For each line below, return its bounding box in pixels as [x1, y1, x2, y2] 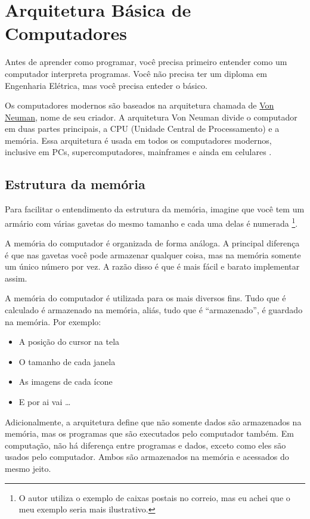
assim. [5, 271, 27, 284]
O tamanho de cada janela [18, 355, 116, 367]
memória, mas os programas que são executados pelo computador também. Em [5, 427, 294, 440]
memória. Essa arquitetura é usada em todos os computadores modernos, [5, 134, 272, 146]
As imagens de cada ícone [18, 375, 113, 388]
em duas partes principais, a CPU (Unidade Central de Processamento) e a [5, 122, 280, 135]
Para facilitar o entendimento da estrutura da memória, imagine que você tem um [5, 203, 305, 215]
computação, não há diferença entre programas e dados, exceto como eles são [5, 438, 286, 451]
